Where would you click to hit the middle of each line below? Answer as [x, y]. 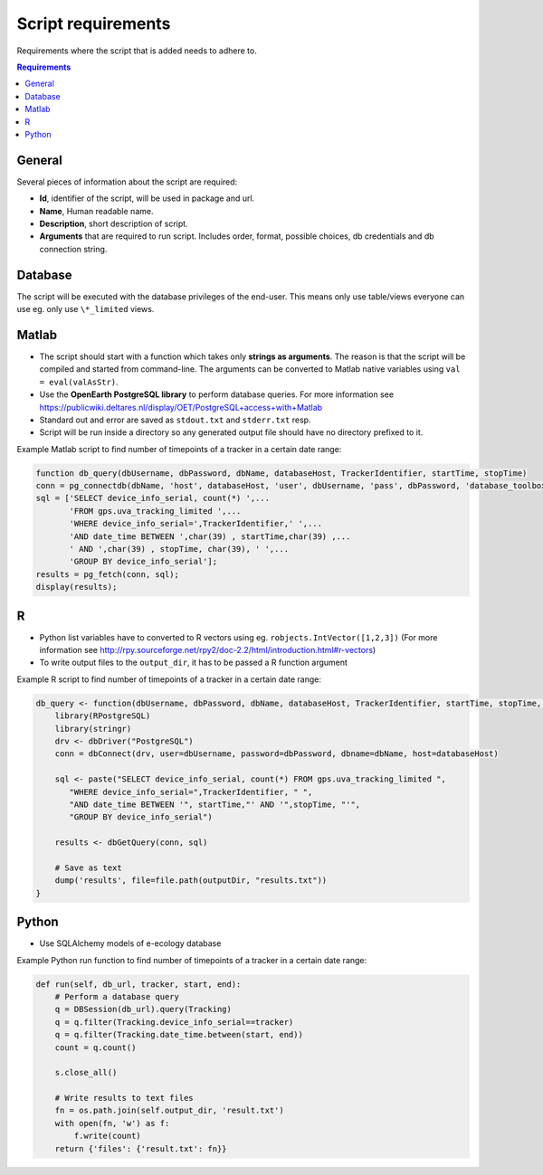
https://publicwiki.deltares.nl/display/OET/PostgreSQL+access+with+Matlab [181, 407]
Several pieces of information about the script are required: [127, 182]
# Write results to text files [124, 1098]
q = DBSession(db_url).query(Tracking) [143, 1009]
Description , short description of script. [114, 223]
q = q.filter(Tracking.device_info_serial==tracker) [174, 1022]
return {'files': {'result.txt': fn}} [141, 1148]
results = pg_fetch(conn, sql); [108, 574]
